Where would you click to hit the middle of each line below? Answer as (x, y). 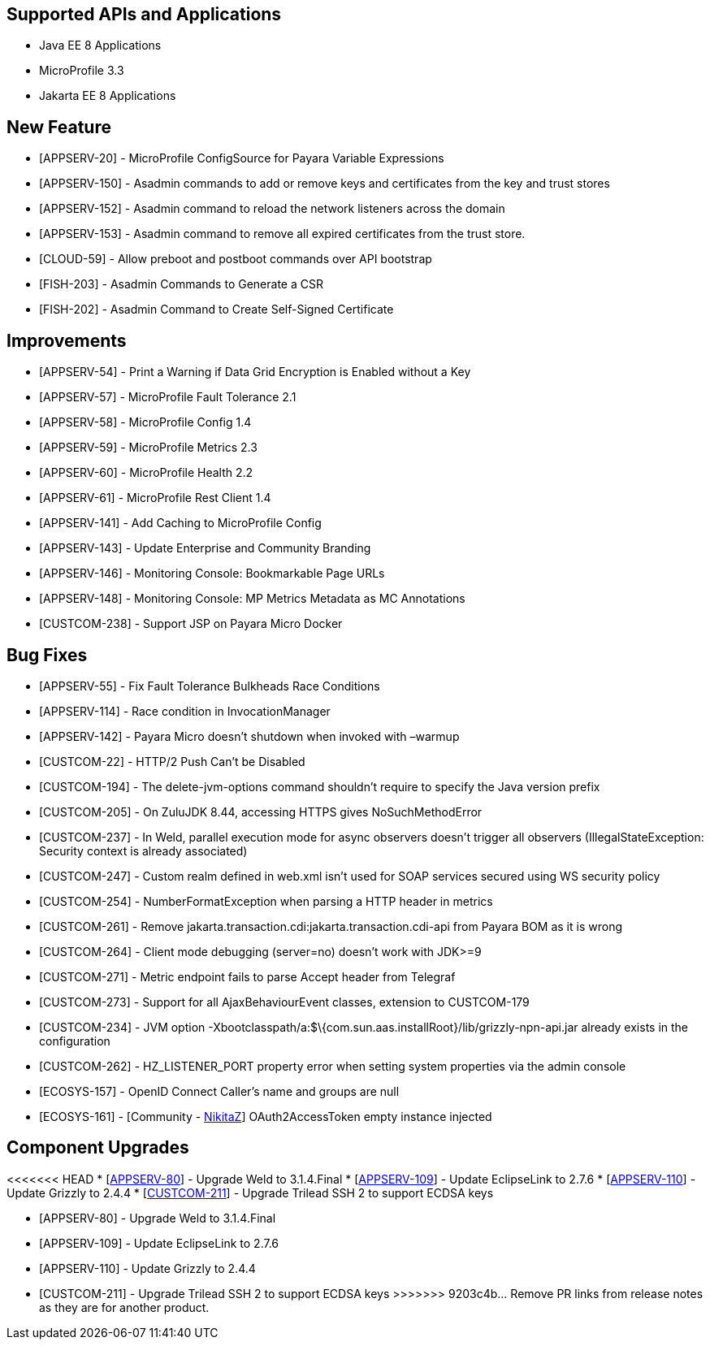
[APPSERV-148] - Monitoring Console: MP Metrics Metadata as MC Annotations (252, 599)
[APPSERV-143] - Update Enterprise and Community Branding (205, 548)
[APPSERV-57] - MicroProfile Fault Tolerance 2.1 (168, 397)
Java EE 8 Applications (100, 45)
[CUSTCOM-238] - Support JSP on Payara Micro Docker (191, 624)
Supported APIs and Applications (144, 14)
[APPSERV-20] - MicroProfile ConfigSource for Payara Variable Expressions (242, 158)
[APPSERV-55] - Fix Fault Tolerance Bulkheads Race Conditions (210, 686)
